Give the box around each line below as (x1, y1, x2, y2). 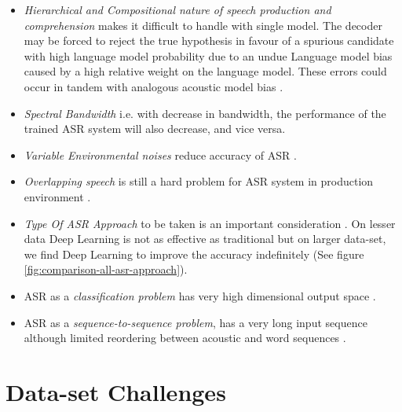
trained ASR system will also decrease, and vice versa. (24, 120, 286, 137)
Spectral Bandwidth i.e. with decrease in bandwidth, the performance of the (24, 105, 386, 121)
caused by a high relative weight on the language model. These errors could (24, 63, 387, 79)
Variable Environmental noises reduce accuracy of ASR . (24, 146, 297, 163)
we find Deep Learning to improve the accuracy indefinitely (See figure (24, 245, 364, 262)
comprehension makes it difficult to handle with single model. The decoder (24, 17, 382, 33)
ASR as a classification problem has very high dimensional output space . (24, 287, 376, 303)
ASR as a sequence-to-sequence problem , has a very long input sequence (24, 314, 367, 330)
